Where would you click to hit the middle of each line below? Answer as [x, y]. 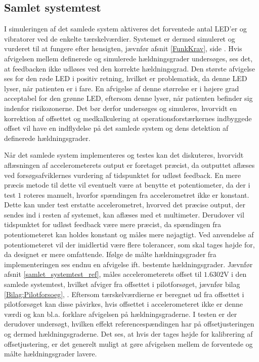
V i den [235, 274]
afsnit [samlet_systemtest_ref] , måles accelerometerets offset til [103, 274]
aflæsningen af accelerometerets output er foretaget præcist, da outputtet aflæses [129, 165]
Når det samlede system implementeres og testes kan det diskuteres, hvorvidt [124, 155]
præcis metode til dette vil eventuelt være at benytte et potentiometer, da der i [127, 185]
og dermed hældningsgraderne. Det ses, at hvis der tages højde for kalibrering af [128, 334]
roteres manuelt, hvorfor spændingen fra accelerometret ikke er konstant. [136, 194]
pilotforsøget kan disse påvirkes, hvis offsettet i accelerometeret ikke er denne [123, 304]
